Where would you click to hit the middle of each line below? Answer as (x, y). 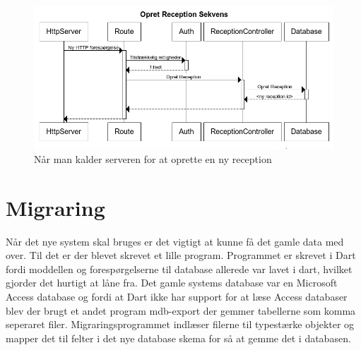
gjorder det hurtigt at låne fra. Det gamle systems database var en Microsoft (172, 283)
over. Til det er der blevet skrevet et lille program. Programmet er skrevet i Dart (181, 255)
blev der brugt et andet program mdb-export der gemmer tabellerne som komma (181, 310)
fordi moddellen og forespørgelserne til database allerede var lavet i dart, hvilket (179, 268)
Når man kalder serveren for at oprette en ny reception (153, 158)
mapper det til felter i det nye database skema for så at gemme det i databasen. (178, 338)
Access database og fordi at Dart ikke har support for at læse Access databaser (177, 296)
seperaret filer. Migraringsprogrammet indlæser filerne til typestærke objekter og (180, 324)
